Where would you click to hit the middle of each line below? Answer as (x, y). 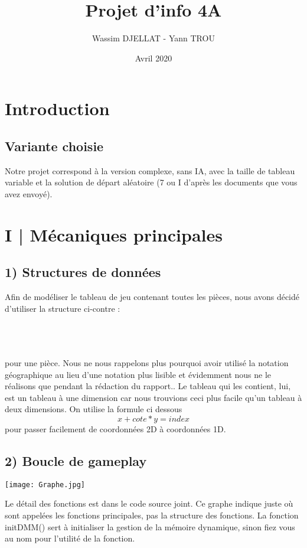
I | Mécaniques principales (114, 234)
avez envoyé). (29, 193)
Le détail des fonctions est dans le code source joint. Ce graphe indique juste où (149, 503)
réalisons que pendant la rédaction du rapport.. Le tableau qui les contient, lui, (148, 386)
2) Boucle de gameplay (76, 460)
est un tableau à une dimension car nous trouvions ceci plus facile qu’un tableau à (153, 397)
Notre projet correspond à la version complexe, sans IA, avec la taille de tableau (150, 170)
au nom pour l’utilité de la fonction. (70, 538)
